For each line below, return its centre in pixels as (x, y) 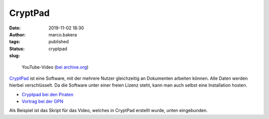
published (59, 42)
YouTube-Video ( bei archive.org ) (55, 67)
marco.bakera (63, 34)
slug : (14, 56)
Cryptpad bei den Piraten (48, 94)
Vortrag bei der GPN (43, 102)
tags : (15, 42)
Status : (17, 49)
